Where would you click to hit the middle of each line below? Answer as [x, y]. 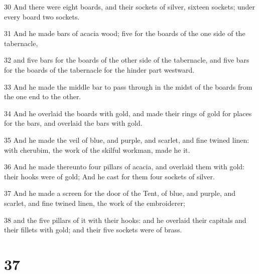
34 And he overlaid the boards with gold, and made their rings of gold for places [128, 113]
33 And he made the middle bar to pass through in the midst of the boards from [128, 86]
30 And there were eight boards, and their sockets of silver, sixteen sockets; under [130, 7]
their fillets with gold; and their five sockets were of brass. [93, 230]
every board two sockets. [42, 16]
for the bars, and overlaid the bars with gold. [73, 123]
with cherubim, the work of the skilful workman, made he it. [97, 150]
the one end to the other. [43, 96]
